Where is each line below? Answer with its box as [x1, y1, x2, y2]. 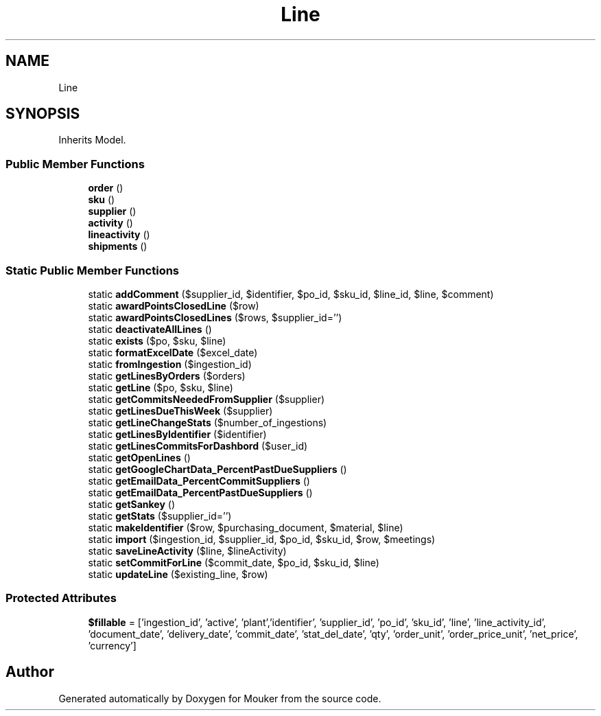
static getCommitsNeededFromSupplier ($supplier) [88, 393, 325, 405]
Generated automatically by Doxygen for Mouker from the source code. [58, 692, 381, 704]
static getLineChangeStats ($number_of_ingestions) [88, 416, 327, 428]
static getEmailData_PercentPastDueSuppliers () [88, 486, 313, 498]
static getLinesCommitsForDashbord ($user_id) [88, 439, 308, 452]
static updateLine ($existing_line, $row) [88, 568, 268, 580]
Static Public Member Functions [5, 263, 180, 277]
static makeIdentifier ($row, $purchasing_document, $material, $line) [88, 521, 403, 533]
